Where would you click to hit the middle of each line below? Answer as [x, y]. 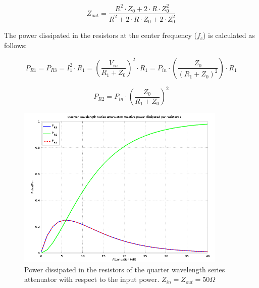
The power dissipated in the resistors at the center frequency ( [101, 35]
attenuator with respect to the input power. [92, 279]
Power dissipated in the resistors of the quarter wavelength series [125, 269]
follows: [16, 45]
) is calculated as [229, 35]
